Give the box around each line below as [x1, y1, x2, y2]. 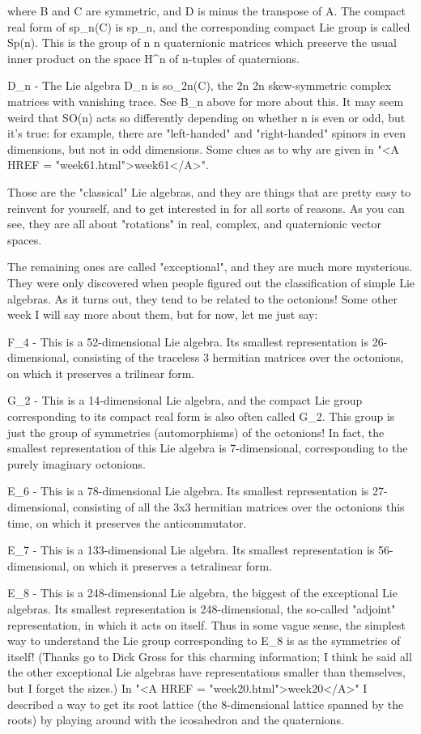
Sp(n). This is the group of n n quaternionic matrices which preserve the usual [7, 34, 397, 51]
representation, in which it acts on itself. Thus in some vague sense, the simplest [7, 616, 406, 633]
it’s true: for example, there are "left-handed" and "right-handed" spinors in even [7, 125, 406, 142]
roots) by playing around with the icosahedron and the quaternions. [7, 711, 344, 728]
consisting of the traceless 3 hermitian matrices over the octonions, [72, 349, 404, 366]
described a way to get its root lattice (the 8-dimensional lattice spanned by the [7, 695, 404, 712]
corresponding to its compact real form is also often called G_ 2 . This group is [7, 408, 395, 425]
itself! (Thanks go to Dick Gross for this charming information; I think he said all [7, 647, 412, 664]
